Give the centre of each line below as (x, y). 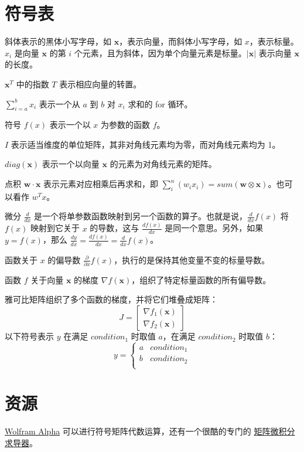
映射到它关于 (55, 228)
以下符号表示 (29, 336)
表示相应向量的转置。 (100, 84)
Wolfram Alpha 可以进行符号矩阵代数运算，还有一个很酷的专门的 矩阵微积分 (150, 431)
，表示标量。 (274, 41)
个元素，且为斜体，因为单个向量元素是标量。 (160, 52)
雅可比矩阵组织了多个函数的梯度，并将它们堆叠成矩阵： (111, 299)
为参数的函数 (126, 125)
